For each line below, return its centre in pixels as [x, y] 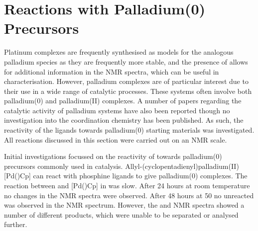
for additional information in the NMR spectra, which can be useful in [112, 71]
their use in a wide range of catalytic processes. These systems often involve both [128, 91]
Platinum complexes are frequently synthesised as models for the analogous [119, 52]
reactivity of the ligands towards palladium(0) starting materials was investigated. [129, 130]
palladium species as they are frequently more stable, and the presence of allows [126, 61]
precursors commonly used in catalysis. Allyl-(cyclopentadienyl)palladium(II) [122, 166]
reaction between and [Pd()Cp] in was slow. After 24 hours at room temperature [127, 186]
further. [16, 224]
